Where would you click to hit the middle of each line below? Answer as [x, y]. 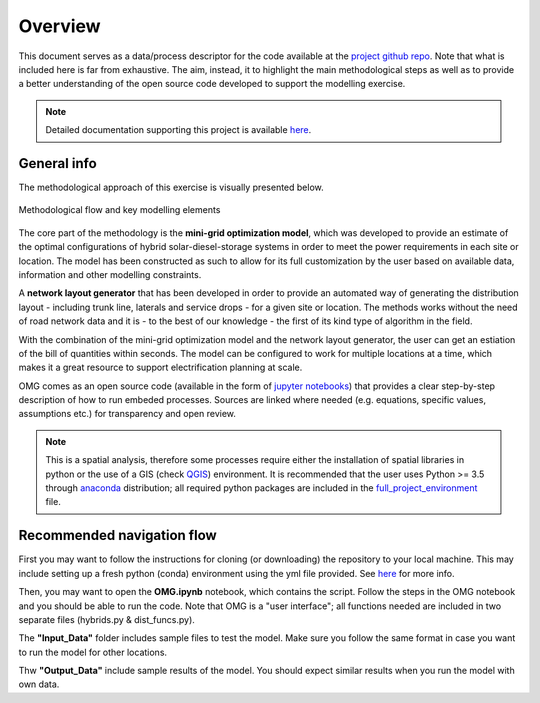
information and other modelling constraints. [110, 274]
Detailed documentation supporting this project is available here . [178, 130]
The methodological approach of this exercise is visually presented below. [171, 187]
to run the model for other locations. [93, 652]
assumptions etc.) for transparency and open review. [127, 414]
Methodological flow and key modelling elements [119, 210]
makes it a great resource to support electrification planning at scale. [160, 367]
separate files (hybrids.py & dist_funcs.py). [106, 619]
